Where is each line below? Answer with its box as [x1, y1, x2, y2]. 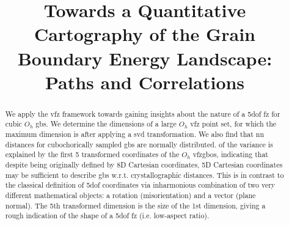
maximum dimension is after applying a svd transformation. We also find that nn [5, 129, 265, 139]
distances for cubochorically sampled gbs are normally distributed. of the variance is [5, 139, 273, 149]
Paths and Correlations [45, 69, 245, 94]
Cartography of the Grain [34, 21, 256, 46]
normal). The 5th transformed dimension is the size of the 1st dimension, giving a [5, 200, 266, 210]
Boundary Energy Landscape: [17, 45, 273, 70]
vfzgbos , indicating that [192, 149, 268, 160]
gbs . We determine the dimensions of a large [35, 119, 177, 129]
